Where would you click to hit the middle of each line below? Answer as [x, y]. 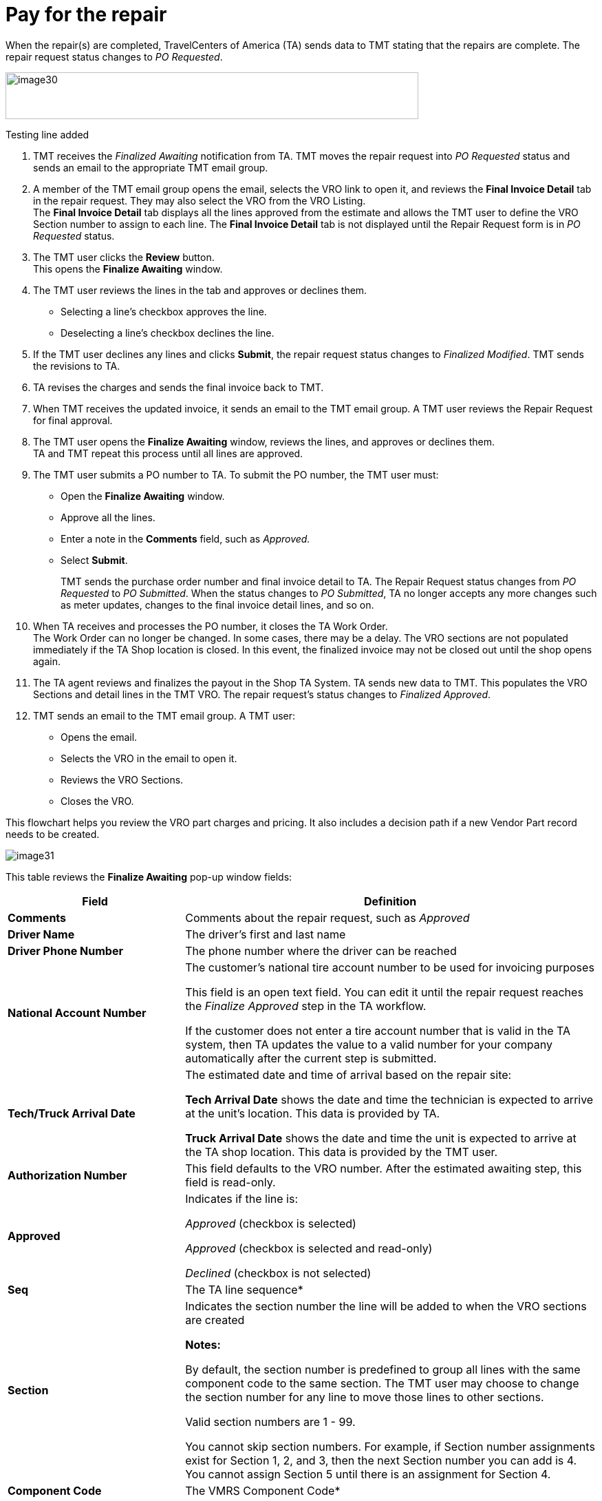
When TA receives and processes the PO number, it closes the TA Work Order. [211, 626]
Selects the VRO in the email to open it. [149, 758]
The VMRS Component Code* [263, 1490]
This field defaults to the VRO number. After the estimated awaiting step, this [384, 1168]
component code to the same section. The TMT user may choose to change [382, 1383]
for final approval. [73, 420]
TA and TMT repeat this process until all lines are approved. [168, 453]
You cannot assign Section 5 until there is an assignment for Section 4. [368, 1474]
